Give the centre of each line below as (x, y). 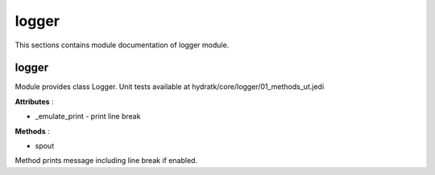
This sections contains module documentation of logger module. (122, 45)
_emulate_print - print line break (88, 116)
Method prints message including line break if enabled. (106, 161)
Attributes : (34, 101)
